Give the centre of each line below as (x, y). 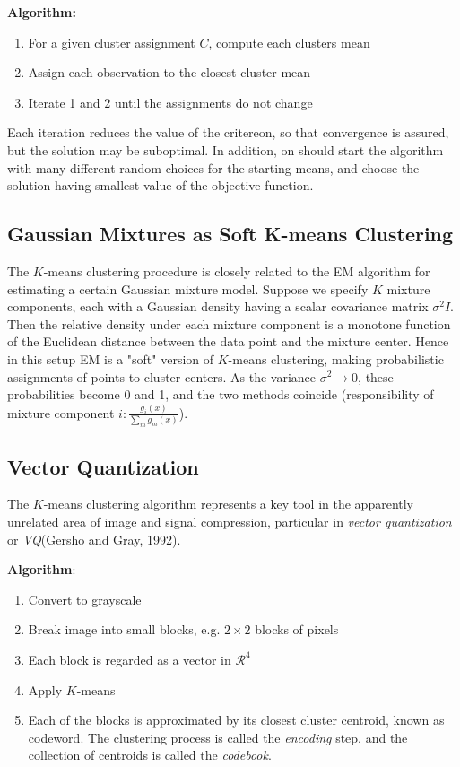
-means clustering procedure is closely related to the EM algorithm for (237, 270)
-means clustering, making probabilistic (336, 358)
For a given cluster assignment (112, 42)
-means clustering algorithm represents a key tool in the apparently (228, 504)
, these (376, 376)
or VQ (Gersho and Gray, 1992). (94, 539)
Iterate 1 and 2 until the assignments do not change (170, 102)
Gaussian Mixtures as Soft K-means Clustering (230, 234)
